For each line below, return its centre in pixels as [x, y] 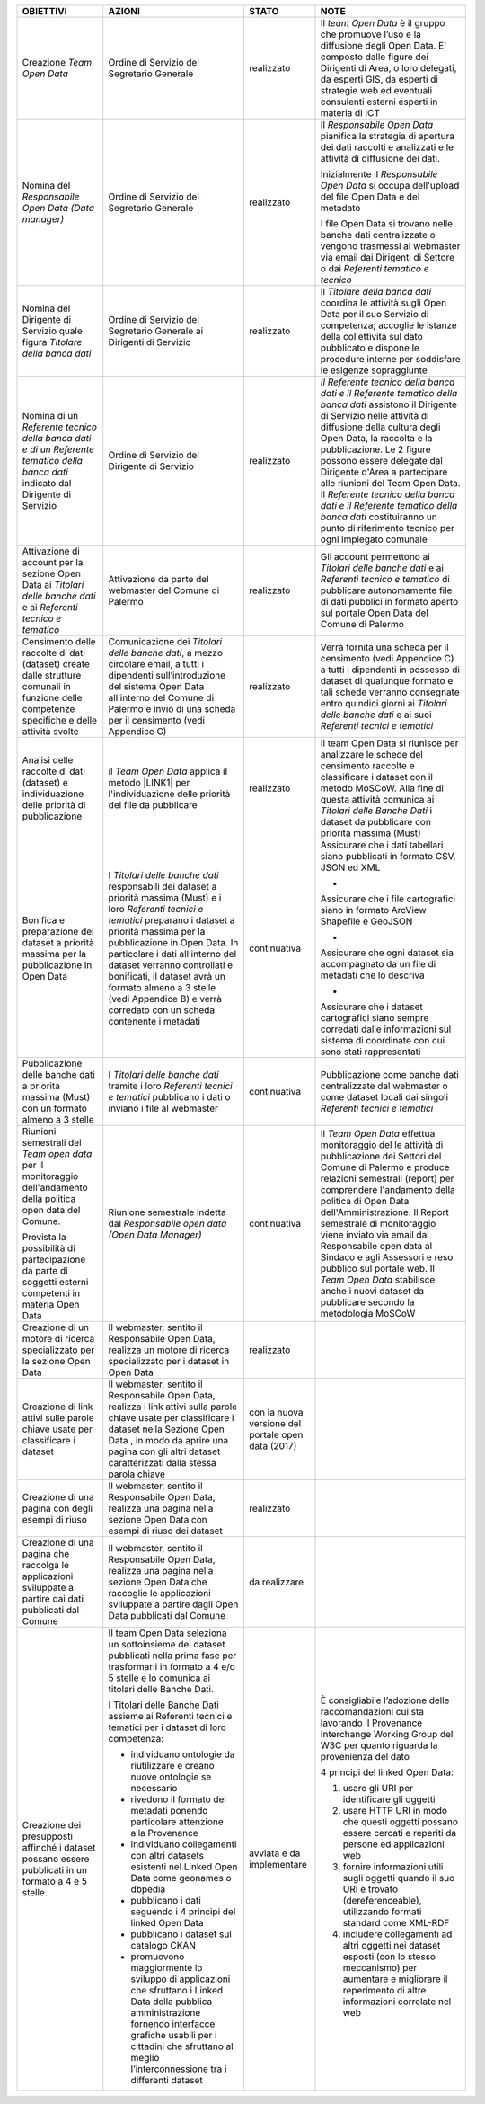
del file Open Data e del [370, 196]
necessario [154, 1788]
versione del [275, 1423]
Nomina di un [50, 416]
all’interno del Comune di [161, 698]
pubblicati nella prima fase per [172, 1656]
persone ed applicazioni [393, 1844]
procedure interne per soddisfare [391, 359]
